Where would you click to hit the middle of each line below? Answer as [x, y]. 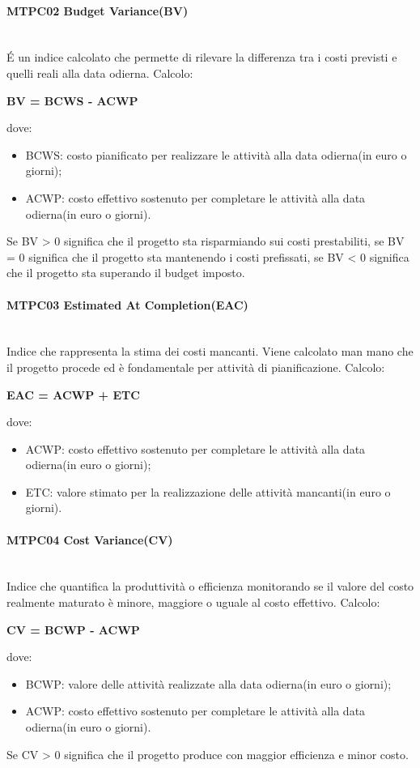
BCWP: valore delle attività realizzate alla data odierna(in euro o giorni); [208, 683]
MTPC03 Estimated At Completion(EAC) [127, 304]
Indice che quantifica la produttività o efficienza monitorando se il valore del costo [210, 586]
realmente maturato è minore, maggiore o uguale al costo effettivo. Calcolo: [193, 602]
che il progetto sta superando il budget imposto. [126, 273]
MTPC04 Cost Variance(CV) [90, 539]
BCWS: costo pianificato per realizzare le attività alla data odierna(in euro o [216, 154]
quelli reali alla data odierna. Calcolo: [100, 73]
